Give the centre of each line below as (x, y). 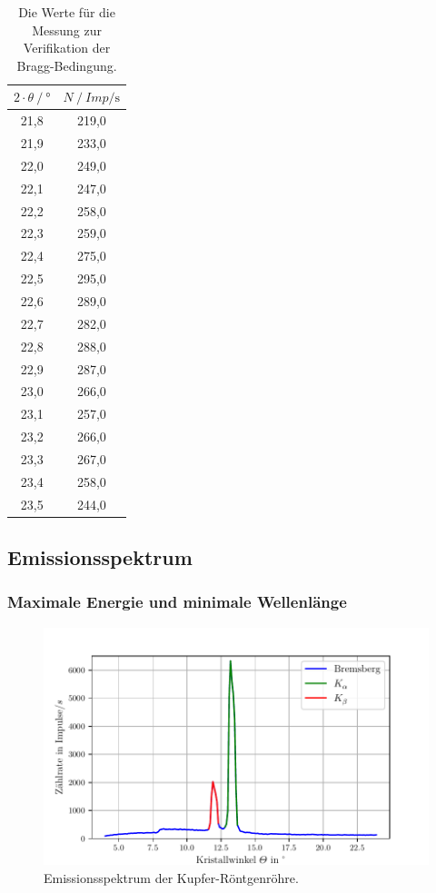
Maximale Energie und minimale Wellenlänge (177, 602)
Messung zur (67, 30)
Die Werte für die (67, 12)
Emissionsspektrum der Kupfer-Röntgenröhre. (171, 878)
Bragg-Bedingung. (67, 65)
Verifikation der (67, 48)
